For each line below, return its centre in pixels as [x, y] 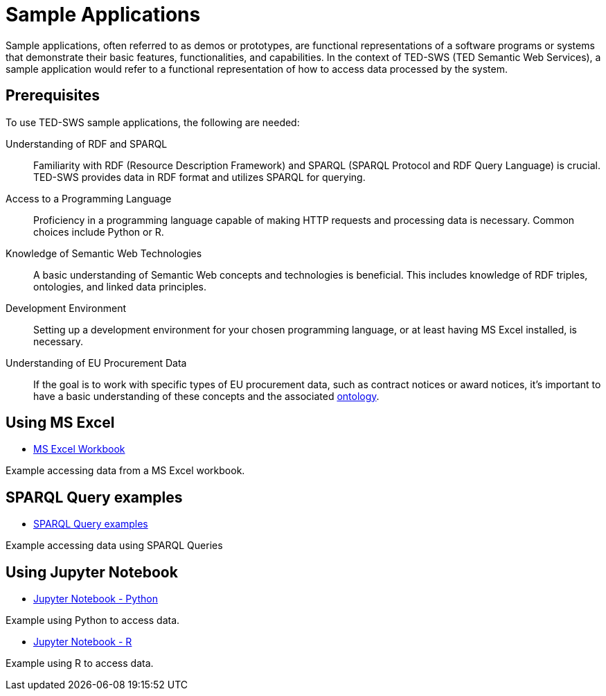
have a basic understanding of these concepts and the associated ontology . [206, 396]
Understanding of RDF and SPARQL [87, 143]
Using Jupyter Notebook [92, 572]
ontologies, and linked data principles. [120, 286]
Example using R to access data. [80, 663]
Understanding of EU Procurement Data [96, 363]
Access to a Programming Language [89, 198]
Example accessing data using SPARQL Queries [114, 546]
